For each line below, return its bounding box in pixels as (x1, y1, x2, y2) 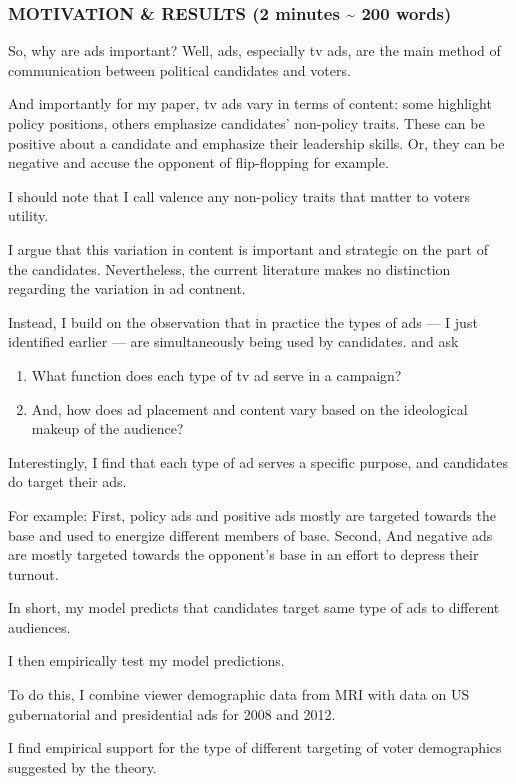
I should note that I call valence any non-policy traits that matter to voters (8, 185, 470, 206)
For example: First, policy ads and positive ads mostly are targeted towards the (8, 504, 496, 525)
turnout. (8, 563, 59, 584)
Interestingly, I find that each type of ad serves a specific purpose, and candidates (8, 451, 508, 472)
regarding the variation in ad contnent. (8, 278, 246, 299)
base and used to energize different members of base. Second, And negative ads (8, 524, 493, 545)
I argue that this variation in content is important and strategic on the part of (8, 238, 488, 259)
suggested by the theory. (8, 756, 157, 777)
